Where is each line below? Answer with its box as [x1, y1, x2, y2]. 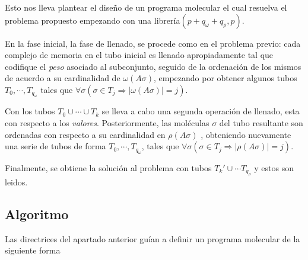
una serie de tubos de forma [5, 140, 106, 152]
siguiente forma [5, 244, 61, 256]
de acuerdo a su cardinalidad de [5, 72, 120, 84]
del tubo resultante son [219, 116, 303, 129]
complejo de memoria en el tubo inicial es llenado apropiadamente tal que [5, 49, 274, 61]
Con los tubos [5, 105, 55, 117]
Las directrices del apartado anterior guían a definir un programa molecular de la [5, 232, 300, 245]
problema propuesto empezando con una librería [5, 14, 180, 26]
